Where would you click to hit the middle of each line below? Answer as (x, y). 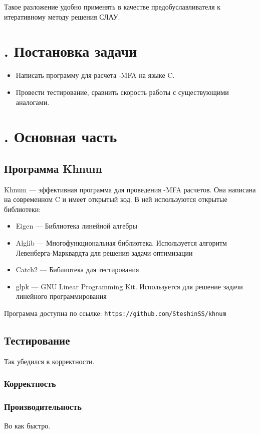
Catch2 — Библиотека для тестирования (77, 269)
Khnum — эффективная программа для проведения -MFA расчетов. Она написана (130, 189)
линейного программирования (61, 296)
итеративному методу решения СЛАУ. (62, 16)
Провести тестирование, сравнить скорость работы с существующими (122, 92)
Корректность (30, 384)
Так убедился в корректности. (49, 361)
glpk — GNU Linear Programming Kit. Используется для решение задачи (129, 286)
